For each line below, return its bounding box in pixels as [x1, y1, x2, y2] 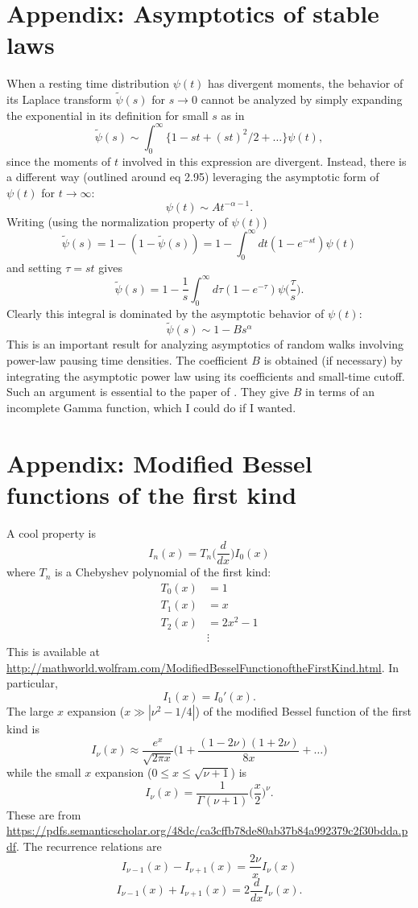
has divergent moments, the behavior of [208, 75, 404, 92]
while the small [6, 764, 81, 781]
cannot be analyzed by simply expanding [201, 91, 403, 108]
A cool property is [6, 524, 96, 541]
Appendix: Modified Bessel [6, 446, 312, 479]
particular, [6, 675, 58, 691]
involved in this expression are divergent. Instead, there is [122, 152, 407, 169]
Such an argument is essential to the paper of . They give [6, 383, 290, 400]
